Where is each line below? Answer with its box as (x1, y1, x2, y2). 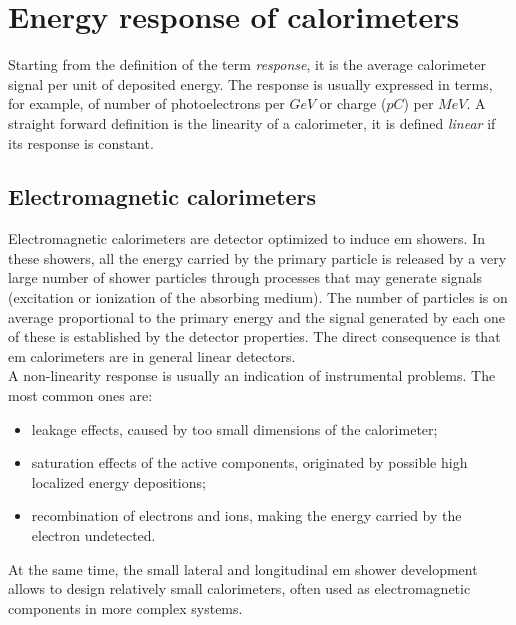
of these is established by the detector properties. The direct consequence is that (8, 326, 501, 347)
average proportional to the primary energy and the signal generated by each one (8, 306, 505, 327)
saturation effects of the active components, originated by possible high (31, 452, 468, 473)
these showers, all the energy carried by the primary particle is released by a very (8, 247, 507, 268)
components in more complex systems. (8, 597, 243, 618)
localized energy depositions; (31, 471, 206, 492)
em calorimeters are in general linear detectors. (8, 345, 296, 366)
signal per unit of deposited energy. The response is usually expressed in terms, (8, 73, 493, 94)
